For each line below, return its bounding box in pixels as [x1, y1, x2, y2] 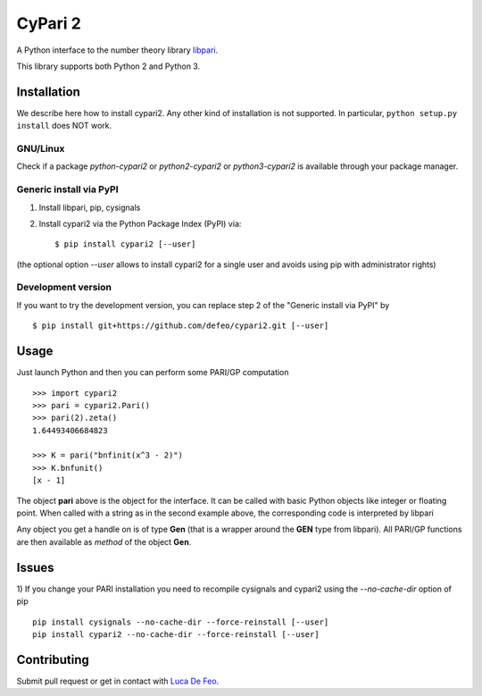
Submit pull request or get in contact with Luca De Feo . [16, 675, 220, 686]
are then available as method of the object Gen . [16, 536, 192, 547]
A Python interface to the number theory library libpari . [16, 45, 219, 55]
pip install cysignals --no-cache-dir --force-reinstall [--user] [32, 616, 329, 627]
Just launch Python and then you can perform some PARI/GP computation [16, 367, 289, 378]
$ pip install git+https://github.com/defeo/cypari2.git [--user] [32, 321, 329, 331]
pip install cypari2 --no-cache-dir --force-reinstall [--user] [32, 629, 320, 639]
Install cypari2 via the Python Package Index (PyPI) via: [38, 218, 242, 229]
